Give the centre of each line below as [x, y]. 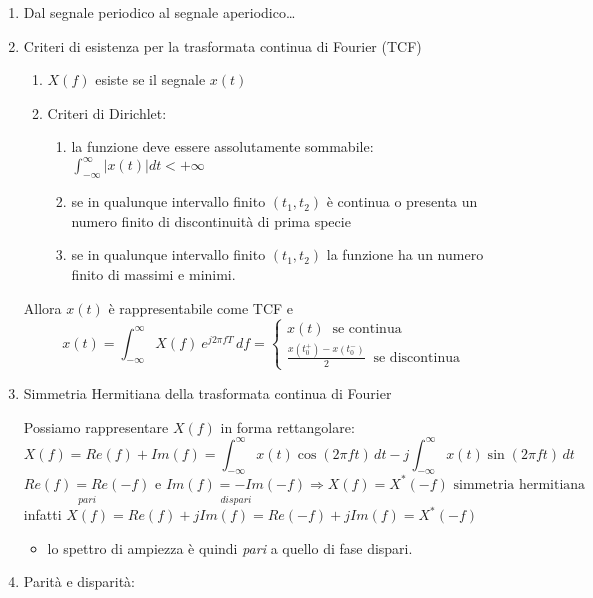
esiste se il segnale [150, 79]
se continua [367, 328]
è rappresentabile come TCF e [201, 307]
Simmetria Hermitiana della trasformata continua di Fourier [207, 392]
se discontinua [416, 357]
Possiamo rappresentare [96, 426]
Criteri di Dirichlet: [107, 112]
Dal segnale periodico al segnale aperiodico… [159, 12]
